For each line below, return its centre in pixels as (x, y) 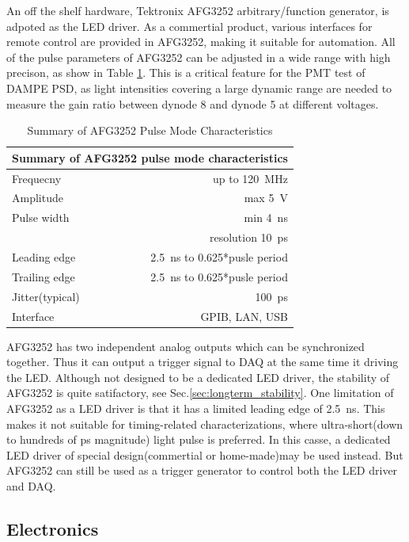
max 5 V (266, 198)
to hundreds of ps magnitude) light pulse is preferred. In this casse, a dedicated (199, 439)
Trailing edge (44, 276)
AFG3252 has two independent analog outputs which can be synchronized (186, 346)
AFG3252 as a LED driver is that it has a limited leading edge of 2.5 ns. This (196, 408)
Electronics (53, 528)
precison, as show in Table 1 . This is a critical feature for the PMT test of (186, 73)
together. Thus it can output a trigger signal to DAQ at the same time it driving (203, 362)
